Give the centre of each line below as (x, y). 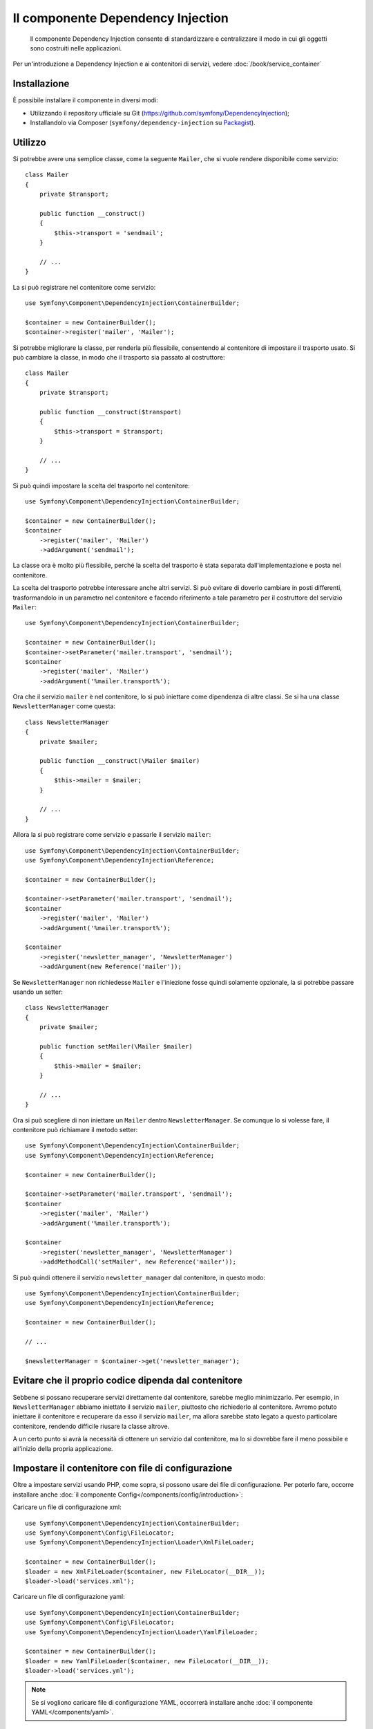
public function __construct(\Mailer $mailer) (119, 761)
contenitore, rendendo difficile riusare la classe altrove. (91, 1426)
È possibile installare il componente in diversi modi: (85, 100)
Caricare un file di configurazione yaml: (69, 1597)
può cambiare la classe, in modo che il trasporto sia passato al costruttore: (119, 357)
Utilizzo (29, 142)
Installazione (41, 84)
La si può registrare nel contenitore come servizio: (84, 287)
